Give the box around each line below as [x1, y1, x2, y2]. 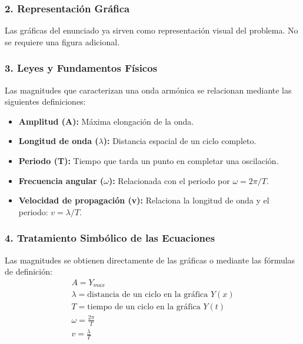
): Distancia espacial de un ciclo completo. [103, 135, 257, 147]
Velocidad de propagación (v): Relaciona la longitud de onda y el [18, 194, 269, 206]
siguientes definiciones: [5, 95, 86, 108]
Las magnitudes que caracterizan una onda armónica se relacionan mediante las [5, 84, 292, 96]
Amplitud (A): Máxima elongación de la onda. [18, 115, 194, 127]
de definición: [5, 265, 52, 278]
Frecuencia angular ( [18, 174, 104, 186]
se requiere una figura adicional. [5, 35, 120, 48]
